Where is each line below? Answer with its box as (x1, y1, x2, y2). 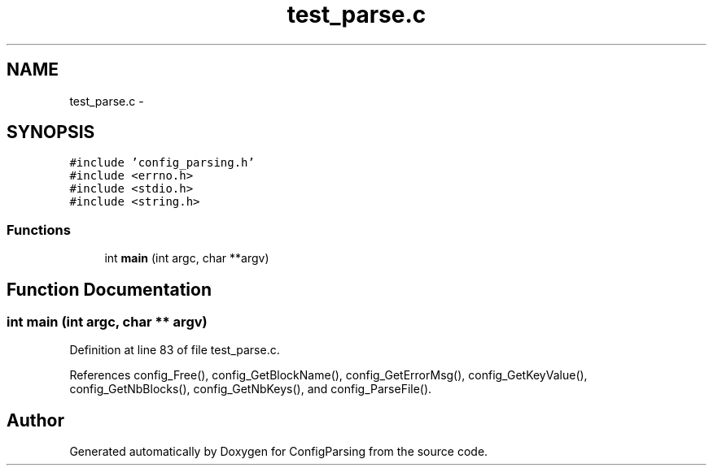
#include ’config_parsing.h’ (69, 156, 255, 170)
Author (7, 409, 64, 431)
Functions (7, 221, 71, 238)
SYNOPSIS (7, 122, 95, 143)
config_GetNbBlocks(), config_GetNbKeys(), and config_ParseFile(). (69, 382, 432, 396)
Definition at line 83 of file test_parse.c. (69, 343, 280, 357)
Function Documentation (7, 279, 212, 300)
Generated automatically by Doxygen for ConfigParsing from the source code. (69, 444, 488, 459)
